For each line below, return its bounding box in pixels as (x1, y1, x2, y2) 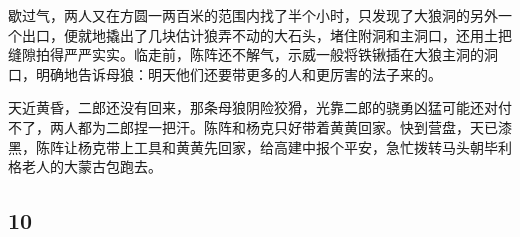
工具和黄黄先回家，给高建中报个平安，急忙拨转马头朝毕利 (133, 136, 512, 157)
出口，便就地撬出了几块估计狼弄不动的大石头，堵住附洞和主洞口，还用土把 (21, 24, 512, 45)
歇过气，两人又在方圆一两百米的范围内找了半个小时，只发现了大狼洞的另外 (8, 5, 498, 25)
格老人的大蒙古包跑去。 (8, 156, 162, 177)
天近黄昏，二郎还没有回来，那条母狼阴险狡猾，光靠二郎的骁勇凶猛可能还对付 (8, 97, 512, 118)
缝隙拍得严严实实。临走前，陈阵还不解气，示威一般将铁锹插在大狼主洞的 (8, 44, 484, 65)
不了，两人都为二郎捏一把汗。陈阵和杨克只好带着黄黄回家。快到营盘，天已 (8, 116, 498, 137)
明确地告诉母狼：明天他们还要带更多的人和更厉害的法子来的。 (35, 63, 442, 84)
